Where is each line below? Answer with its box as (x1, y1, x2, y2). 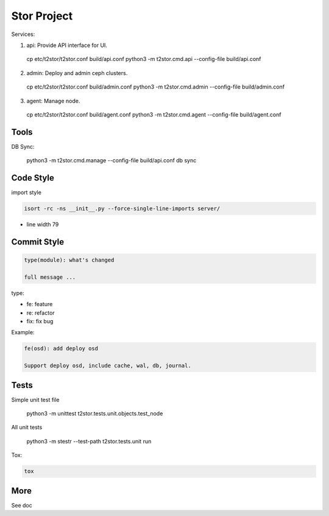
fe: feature (26, 301, 53, 308)
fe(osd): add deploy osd (24, 345, 99, 352)
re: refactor (26, 309, 55, 317)
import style (11, 189, 42, 196)
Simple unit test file (11, 396, 60, 403)
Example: (11, 329, 35, 336)
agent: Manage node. (26, 97, 80, 104)
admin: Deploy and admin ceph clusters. (26, 69, 128, 76)
